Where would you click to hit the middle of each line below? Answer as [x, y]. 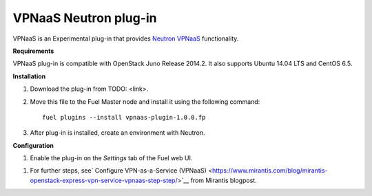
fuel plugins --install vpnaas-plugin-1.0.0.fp [124, 117]
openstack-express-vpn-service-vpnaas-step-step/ [104, 180]
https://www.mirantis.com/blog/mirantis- [270, 171]
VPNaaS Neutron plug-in [85, 18]
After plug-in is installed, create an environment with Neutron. [117, 133]
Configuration [33, 145]
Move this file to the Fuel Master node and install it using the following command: [145, 101]
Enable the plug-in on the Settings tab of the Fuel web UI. [111, 158]
